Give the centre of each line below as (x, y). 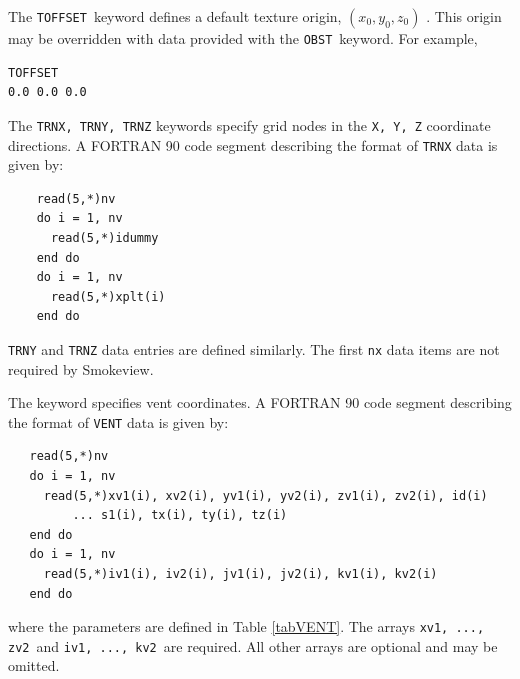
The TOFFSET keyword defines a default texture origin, (175, 16)
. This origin (464, 16)
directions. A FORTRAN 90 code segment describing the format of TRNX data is (253, 144)
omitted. (34, 665)
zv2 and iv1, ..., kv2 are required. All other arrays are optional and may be (253, 645)
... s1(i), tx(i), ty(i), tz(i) (180, 515)
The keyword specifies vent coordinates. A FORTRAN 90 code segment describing (260, 402)
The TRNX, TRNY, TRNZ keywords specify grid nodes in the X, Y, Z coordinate (249, 124)
